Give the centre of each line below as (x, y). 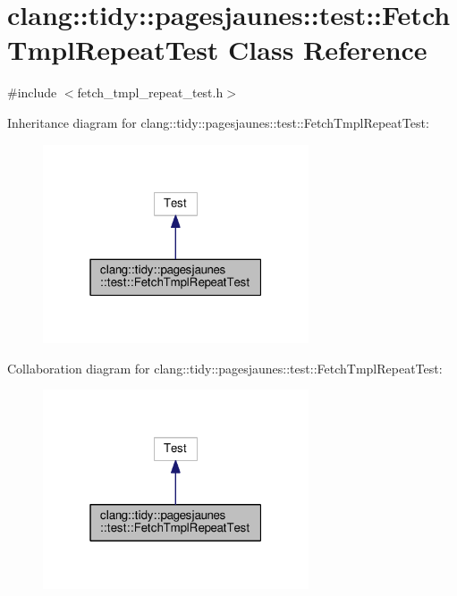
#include (32, 92)
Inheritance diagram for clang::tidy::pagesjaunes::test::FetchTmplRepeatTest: (218, 122)
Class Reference (328, 50)
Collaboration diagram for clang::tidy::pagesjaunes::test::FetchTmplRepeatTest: (225, 368)
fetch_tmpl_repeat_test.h (150, 92)
